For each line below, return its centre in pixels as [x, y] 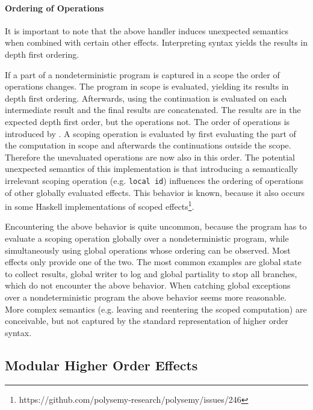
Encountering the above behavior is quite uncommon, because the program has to [156, 226]
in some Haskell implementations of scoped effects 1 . [100, 205]
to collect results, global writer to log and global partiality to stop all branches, [151, 273]
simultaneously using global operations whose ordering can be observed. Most [148, 250]
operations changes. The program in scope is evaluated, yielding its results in [147, 86]
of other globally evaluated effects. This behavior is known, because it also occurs [155, 192]
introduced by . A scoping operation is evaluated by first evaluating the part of [150, 133]
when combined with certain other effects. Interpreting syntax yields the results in [156, 42]
